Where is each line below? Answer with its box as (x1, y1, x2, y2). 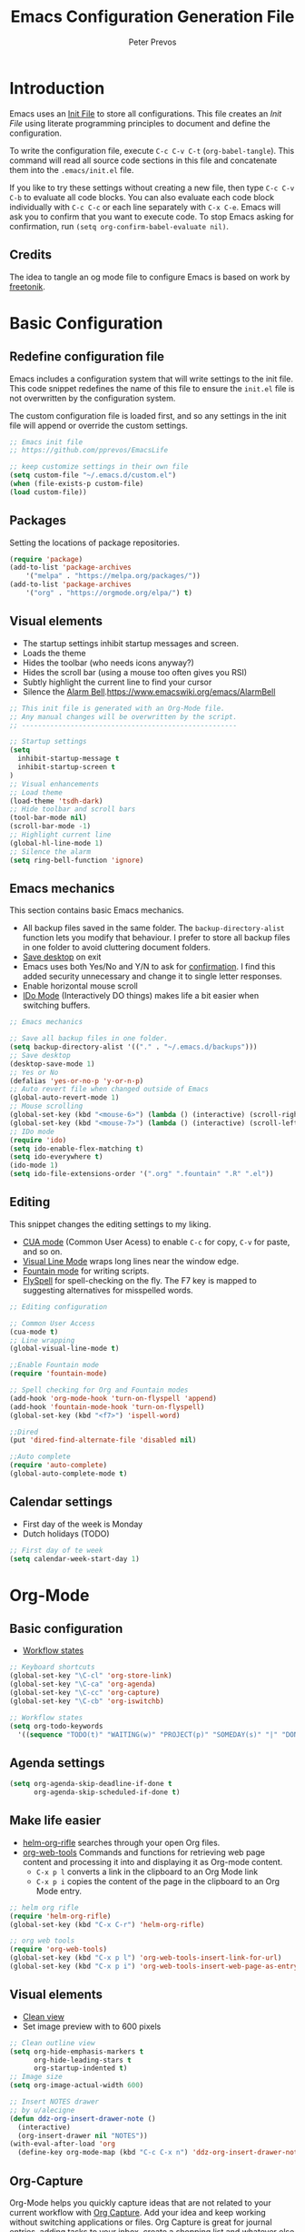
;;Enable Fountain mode (9, 1361, 100, 1370)
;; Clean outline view (9, 2038, 95, 2047)
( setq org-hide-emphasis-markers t (9, 2046, 144, 2056)
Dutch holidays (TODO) (22, 1527, 111, 1539)
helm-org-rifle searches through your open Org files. (22, 1837, 221, 1848)
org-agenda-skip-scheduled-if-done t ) (33, 1788, 181, 1797)
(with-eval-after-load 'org (9, 2139, 116, 2149)
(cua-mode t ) (9, 1327, 59, 1336)
